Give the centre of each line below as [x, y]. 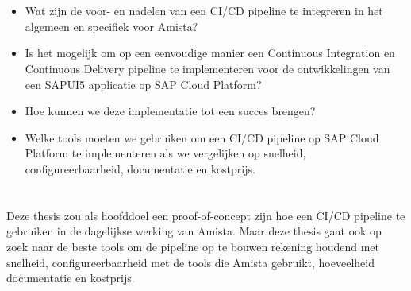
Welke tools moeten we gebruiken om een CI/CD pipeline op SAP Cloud [202, 137]
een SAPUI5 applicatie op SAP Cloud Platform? [143, 84]
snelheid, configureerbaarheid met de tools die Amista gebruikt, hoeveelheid [190, 262]
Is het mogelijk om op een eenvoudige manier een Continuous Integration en [210, 53]
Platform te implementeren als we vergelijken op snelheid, [165, 153]
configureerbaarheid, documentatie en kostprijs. [140, 168]
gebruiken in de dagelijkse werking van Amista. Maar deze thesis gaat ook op [194, 231]
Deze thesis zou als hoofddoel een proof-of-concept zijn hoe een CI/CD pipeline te [206, 215]
